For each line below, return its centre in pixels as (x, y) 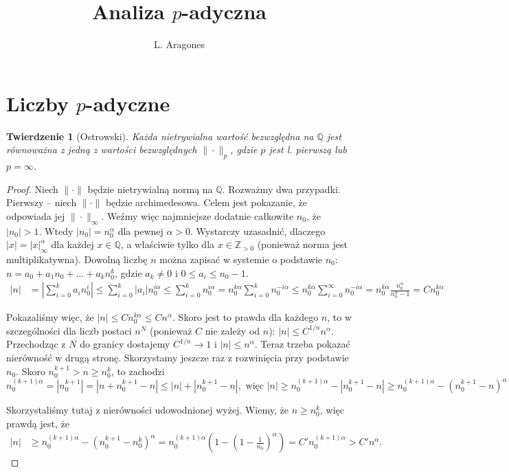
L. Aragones (179, 44)
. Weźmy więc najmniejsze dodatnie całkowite (197, 215)
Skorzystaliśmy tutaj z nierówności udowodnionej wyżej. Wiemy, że (147, 410)
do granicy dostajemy (125, 344)
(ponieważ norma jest (302, 244)
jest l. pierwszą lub (308, 149)
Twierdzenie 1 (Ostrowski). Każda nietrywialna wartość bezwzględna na (160, 136)
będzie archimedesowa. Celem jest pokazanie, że (206, 202)
